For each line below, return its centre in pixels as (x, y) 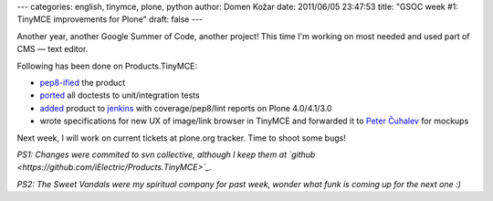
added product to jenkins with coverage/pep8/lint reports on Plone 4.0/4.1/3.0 (186, 108)
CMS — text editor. (52, 49)
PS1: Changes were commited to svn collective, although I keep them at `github (166, 154)
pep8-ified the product (83, 82)
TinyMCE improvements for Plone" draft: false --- (110, 19)
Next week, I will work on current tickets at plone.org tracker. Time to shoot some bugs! (181, 138)
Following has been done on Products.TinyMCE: (107, 66)
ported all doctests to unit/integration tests (120, 95)
